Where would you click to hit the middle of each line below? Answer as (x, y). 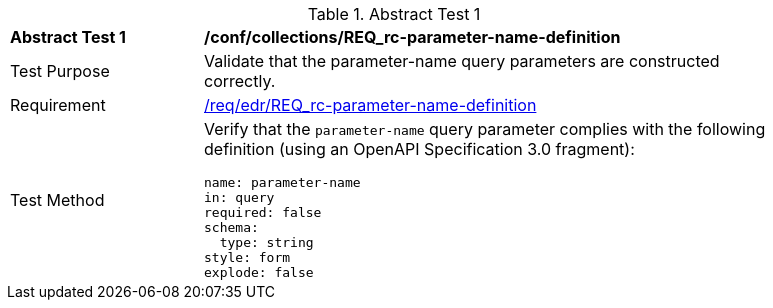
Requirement (58, 105)
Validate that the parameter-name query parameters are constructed (462, 61)
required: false (263, 212)
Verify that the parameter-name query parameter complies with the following (485, 129)
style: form (247, 257)
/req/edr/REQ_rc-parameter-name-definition (370, 105)
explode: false (259, 272)
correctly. (240, 81)
